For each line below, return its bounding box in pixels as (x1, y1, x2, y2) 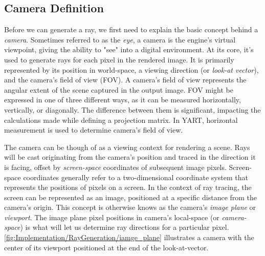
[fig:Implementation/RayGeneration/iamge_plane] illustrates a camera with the (4, 232, 254, 243)
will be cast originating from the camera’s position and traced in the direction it (4, 152, 256, 162)
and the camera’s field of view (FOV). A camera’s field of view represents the (4, 74, 247, 85)
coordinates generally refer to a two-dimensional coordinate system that (23, 172, 248, 182)
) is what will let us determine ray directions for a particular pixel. (20, 222, 229, 232)
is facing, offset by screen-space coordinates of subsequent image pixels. (4, 161, 227, 172)
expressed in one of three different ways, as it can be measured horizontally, (4, 94, 241, 105)
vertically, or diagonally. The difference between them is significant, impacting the (4, 104, 261, 115)
